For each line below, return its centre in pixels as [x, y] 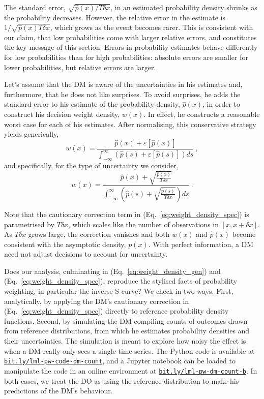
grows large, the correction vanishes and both [99, 234]
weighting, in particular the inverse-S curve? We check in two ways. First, [119, 291]
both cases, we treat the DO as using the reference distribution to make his [122, 380]
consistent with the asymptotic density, [65, 244]
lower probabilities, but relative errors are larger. [80, 67]
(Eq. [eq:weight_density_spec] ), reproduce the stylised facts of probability [121, 281]
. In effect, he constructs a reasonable [202, 114]
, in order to [222, 104]
